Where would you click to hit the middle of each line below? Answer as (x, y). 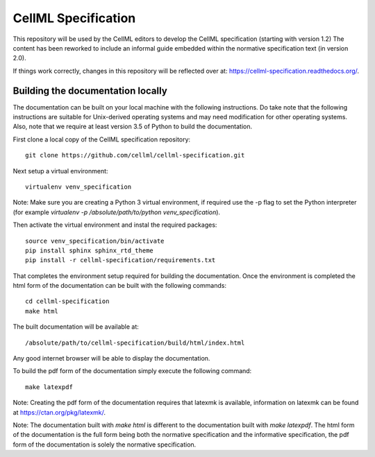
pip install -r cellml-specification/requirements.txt (120, 260)
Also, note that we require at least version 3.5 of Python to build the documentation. (133, 127)
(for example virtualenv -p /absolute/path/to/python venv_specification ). (117, 212)
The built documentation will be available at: (76, 327)
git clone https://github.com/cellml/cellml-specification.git (135, 155)
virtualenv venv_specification (78, 187)
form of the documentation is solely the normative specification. (105, 445)
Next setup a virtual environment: (60, 171)
